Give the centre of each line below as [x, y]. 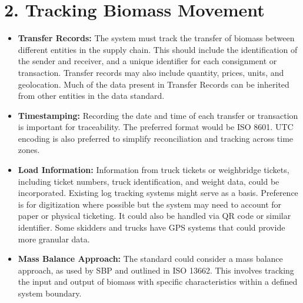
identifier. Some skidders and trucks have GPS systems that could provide [151, 227]
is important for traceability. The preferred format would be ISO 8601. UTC [156, 127]
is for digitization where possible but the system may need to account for [150, 204]
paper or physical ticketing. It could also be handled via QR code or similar [154, 216]
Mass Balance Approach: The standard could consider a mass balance [150, 259]
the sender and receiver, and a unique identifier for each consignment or [147, 61]
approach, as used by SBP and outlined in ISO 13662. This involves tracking [156, 270]
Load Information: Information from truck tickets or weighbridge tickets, [154, 170]
